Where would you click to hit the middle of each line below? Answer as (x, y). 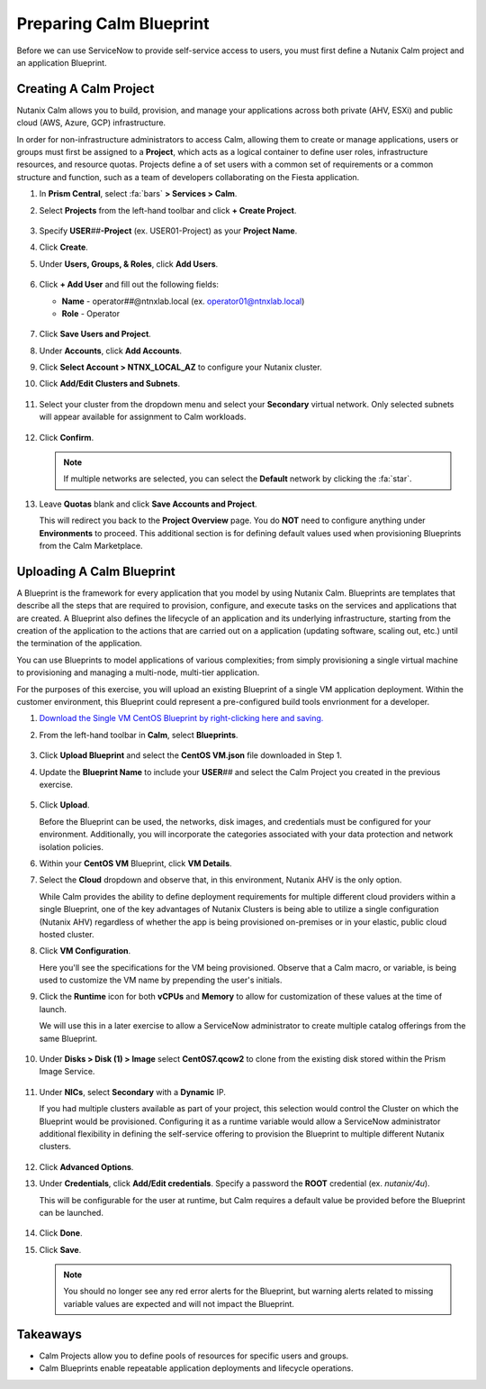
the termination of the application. (80, 644)
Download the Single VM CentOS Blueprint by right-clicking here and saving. (181, 718)
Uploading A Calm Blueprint (96, 571)
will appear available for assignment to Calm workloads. (143, 417)
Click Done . (61, 1233)
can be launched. (71, 1212)
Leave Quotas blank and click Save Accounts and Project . (148, 504)
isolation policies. (71, 846)
